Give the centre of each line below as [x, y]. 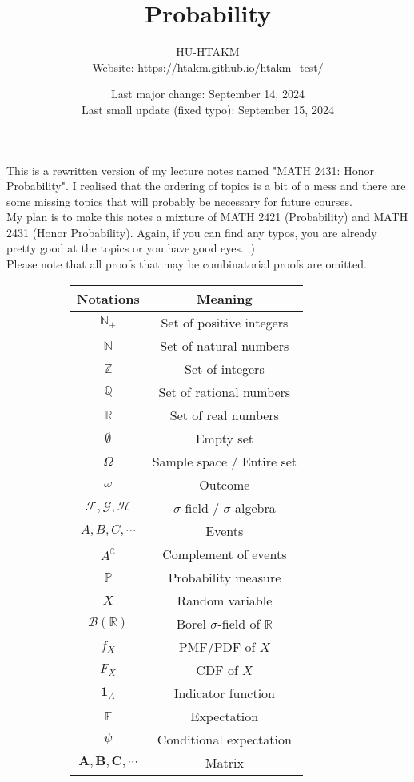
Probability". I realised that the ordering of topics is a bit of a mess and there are [206, 186]
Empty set [224, 438]
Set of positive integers [225, 322]
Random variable [225, 600]
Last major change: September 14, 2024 [208, 94]
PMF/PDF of [217, 646]
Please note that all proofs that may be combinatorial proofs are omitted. [187, 264]
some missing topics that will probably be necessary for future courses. [179, 201]
